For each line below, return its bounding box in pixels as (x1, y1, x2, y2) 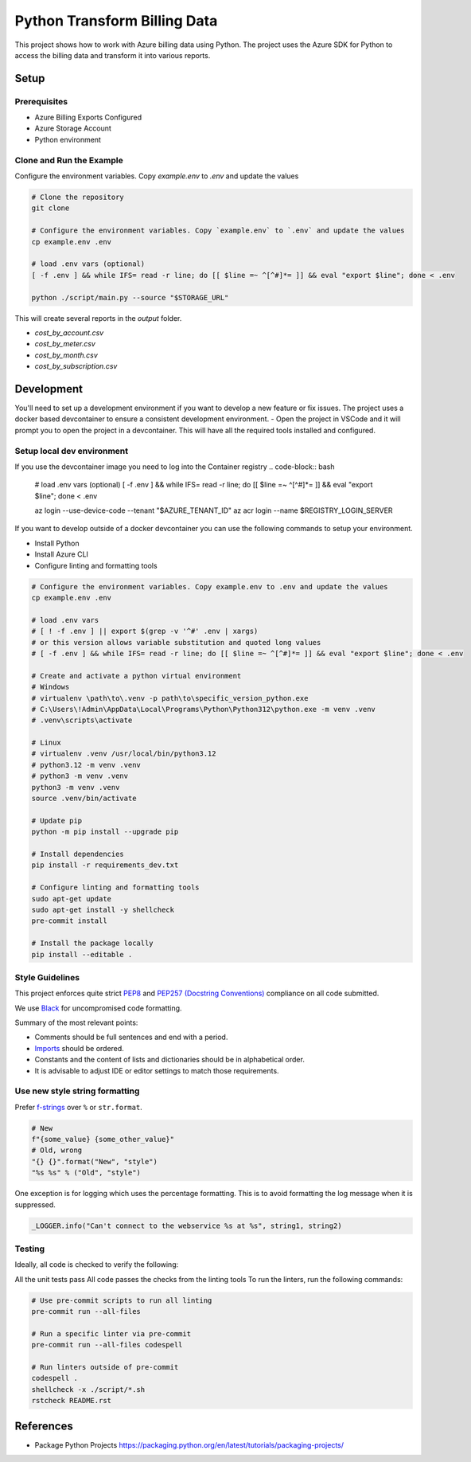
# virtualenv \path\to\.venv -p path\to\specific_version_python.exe (31, 694, 309, 702)
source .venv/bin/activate (31, 794, 137, 803)
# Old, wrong (31, 1146, 83, 1155)
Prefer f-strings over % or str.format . (14, 1102, 142, 1112)
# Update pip (31, 816, 83, 825)
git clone (31, 204, 70, 213)
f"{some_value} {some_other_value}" (31, 1135, 175, 1144)
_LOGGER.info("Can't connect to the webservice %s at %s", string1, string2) (31, 1221, 342, 1230)
